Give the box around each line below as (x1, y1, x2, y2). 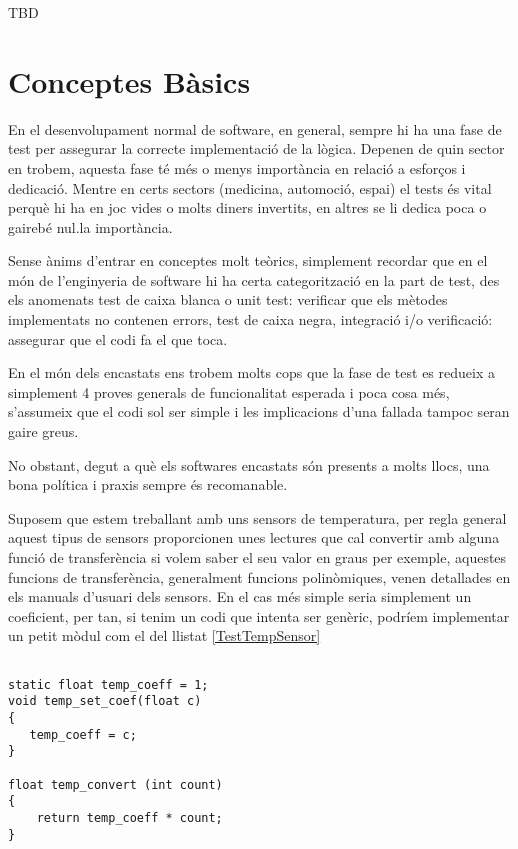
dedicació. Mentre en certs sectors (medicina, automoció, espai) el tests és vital (8, 177, 492, 198)
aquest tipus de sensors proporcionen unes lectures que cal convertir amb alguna (8, 527, 500, 548)
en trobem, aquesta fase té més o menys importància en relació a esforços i (8, 157, 466, 178)
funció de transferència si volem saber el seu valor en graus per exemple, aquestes (8, 547, 507, 567)
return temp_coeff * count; (36, 810, 223, 825)
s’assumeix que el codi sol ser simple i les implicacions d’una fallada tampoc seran (8, 401, 510, 422)
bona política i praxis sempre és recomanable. (8, 474, 288, 495)
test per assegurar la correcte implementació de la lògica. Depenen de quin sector (8, 138, 505, 159)
